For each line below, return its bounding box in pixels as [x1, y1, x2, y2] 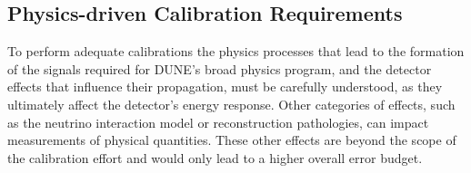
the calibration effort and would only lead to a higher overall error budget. [7, 148, 423, 167]
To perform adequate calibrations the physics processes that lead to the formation [7, 42, 465, 61]
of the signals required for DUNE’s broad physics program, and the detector [7, 59, 432, 78]
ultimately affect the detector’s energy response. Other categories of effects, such [7, 94, 456, 113]
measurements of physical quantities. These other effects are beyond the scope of [7, 130, 456, 149]
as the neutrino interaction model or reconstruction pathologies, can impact [7, 112, 429, 131]
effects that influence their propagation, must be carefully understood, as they [7, 77, 443, 96]
